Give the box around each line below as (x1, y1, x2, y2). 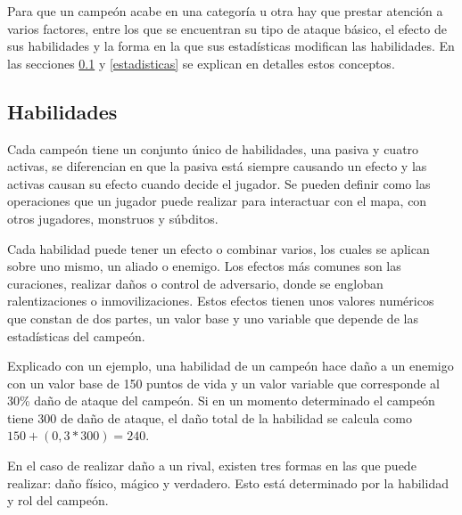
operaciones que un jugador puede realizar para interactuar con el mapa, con (7, 192, 427, 210)
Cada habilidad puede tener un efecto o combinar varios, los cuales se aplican (7, 239, 430, 257)
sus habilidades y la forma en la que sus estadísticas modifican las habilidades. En (7, 37, 455, 55)
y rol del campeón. (7, 491, 109, 510)
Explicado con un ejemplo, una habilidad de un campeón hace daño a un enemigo (7, 356, 454, 375)
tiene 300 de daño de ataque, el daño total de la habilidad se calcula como (7, 408, 412, 427)
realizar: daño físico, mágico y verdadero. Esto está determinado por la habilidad (7, 473, 449, 492)
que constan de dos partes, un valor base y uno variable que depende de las (7, 308, 418, 327)
